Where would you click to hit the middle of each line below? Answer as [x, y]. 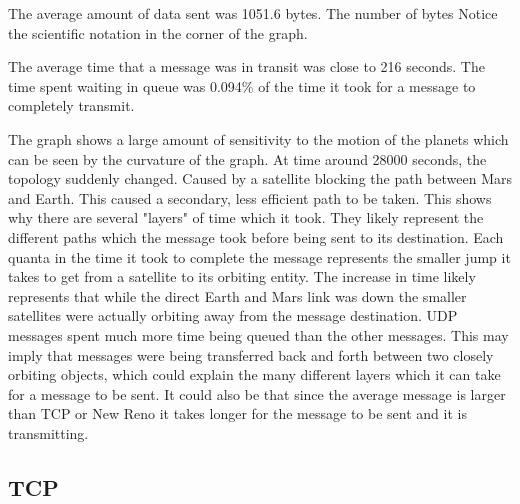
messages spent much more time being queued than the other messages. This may [258, 334]
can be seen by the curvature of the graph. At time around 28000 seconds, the [247, 158]
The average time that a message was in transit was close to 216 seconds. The [246, 66]
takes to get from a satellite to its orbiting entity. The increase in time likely [242, 276]
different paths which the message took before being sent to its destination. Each [256, 236]
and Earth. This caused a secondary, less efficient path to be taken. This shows [250, 197]
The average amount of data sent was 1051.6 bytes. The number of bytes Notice [253, 13]
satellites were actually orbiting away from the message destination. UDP [233, 315]
